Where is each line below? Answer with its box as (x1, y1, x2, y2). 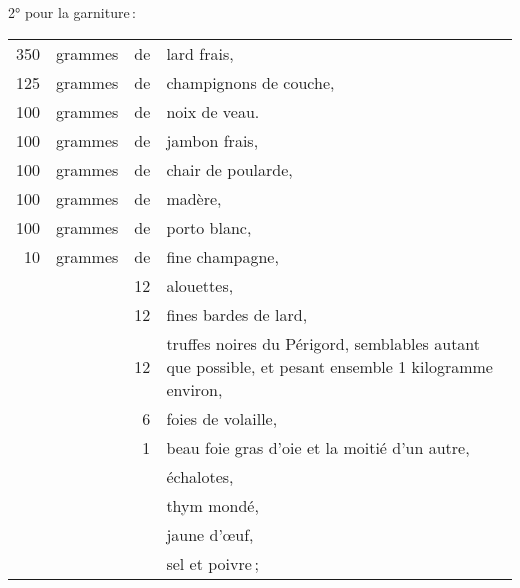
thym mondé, (166, 493, 259, 517)
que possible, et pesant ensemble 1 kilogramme (166, 354, 493, 378)
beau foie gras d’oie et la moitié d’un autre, (166, 435, 470, 459)
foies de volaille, (166, 406, 278, 430)
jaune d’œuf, (166, 522, 254, 546)
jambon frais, (166, 128, 259, 152)
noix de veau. (166, 99, 260, 123)
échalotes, (166, 464, 234, 488)
